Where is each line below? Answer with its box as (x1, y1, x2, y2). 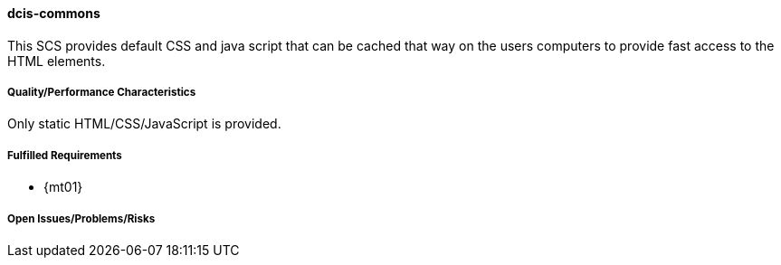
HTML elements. (7, 52, 106, 69)
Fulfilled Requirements (7, 148, 122, 162)
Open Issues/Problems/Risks (7, 212, 156, 225)
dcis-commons (7, 5, 100, 21)
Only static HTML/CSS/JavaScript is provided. (7, 116, 281, 132)
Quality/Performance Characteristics (7, 86, 196, 99)
